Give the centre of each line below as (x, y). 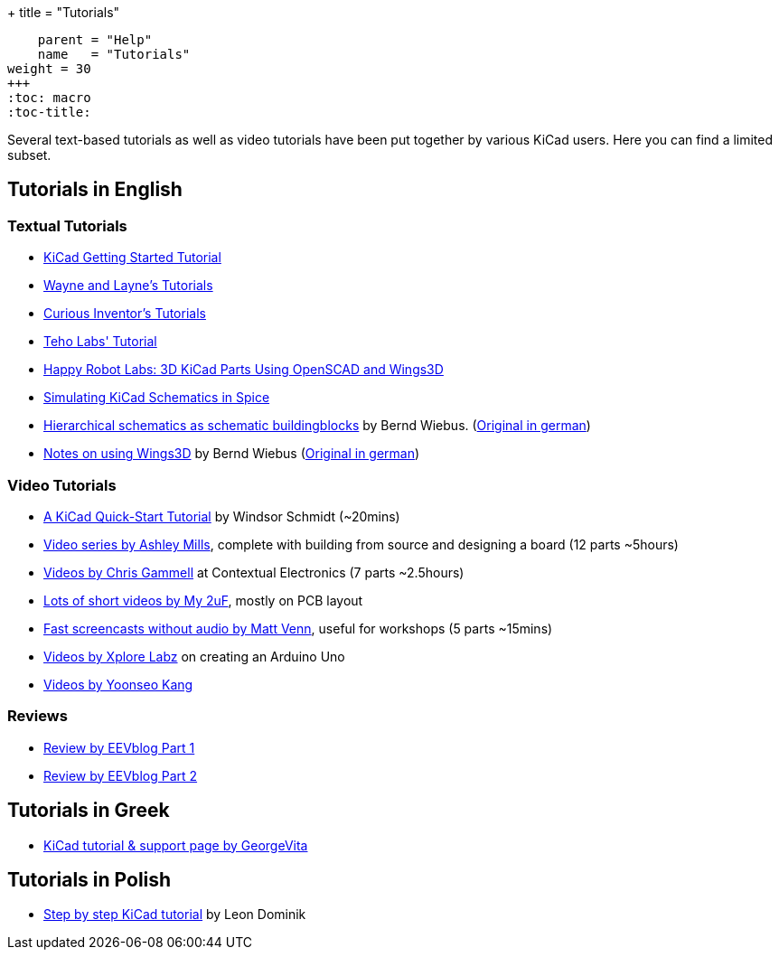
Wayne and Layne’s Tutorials (128, 286)
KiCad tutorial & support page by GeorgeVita (176, 845)
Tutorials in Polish (89, 879)
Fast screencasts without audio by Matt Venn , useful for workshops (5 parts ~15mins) (298, 628)
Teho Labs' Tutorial (100, 342)
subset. (29, 155)
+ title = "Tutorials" (64, 12)
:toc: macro (49, 98)
